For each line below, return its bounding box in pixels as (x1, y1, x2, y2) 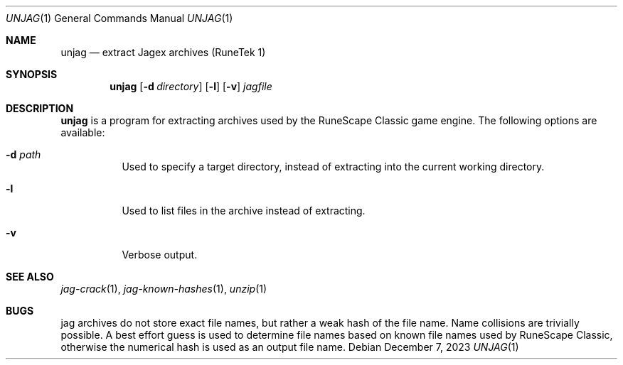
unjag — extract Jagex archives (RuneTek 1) (60, 46, 266, 58)
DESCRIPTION (6, 102, 74, 114)
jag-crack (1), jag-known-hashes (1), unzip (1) (60, 283, 267, 295)
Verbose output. (122, 249, 198, 261)
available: (60, 126, 105, 138)
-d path (6, 148, 41, 160)
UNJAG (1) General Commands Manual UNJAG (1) (6, 12, 233, 24)
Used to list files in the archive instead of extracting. (122, 205, 366, 217)
